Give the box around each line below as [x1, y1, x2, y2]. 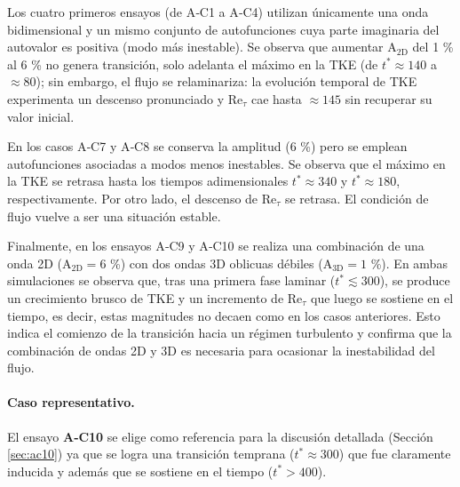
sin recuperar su [345, 89, 432, 108]
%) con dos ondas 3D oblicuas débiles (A [110, 253, 333, 272]
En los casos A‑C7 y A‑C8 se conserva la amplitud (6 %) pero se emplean [7, 137, 408, 156]
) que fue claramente [338, 444, 451, 463]
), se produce [379, 271, 450, 290]
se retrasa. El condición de [284, 188, 429, 207]
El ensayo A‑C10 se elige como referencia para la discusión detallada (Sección [7, 427, 433, 445]
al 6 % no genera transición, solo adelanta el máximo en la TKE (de [7, 54, 378, 73]
